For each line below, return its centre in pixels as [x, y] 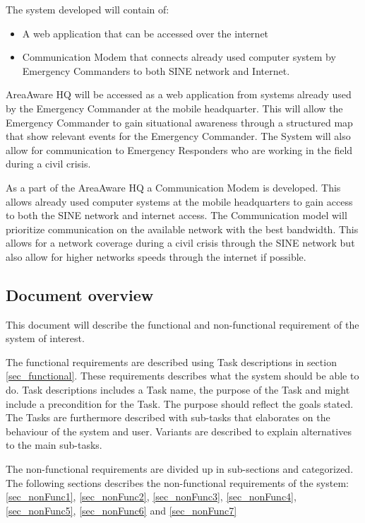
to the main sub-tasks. [54, 445]
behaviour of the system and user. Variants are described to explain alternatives [179, 431]
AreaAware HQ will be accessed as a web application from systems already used [179, 94]
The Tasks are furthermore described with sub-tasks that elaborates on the [168, 417]
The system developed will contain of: [88, 9]
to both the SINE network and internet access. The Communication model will [176, 215]
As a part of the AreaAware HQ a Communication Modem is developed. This [173, 187]
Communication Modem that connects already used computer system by [179, 57]
